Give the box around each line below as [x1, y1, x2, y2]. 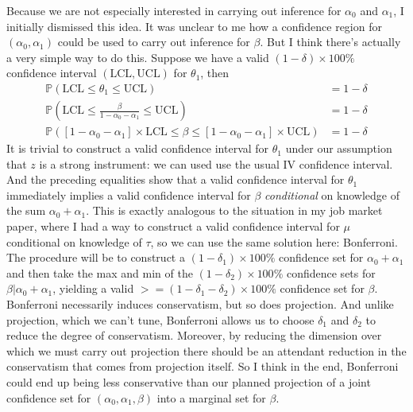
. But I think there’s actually [260, 33, 401, 50]
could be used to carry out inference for [57, 33, 250, 50]
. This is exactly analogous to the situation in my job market [86, 202, 383, 219]
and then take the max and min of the [6, 264, 193, 281]
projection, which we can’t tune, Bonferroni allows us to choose [6, 311, 315, 328]
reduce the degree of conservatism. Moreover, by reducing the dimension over [6, 327, 382, 344]
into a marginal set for [156, 389, 266, 406]
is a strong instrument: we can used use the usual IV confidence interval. [39, 155, 393, 172]
